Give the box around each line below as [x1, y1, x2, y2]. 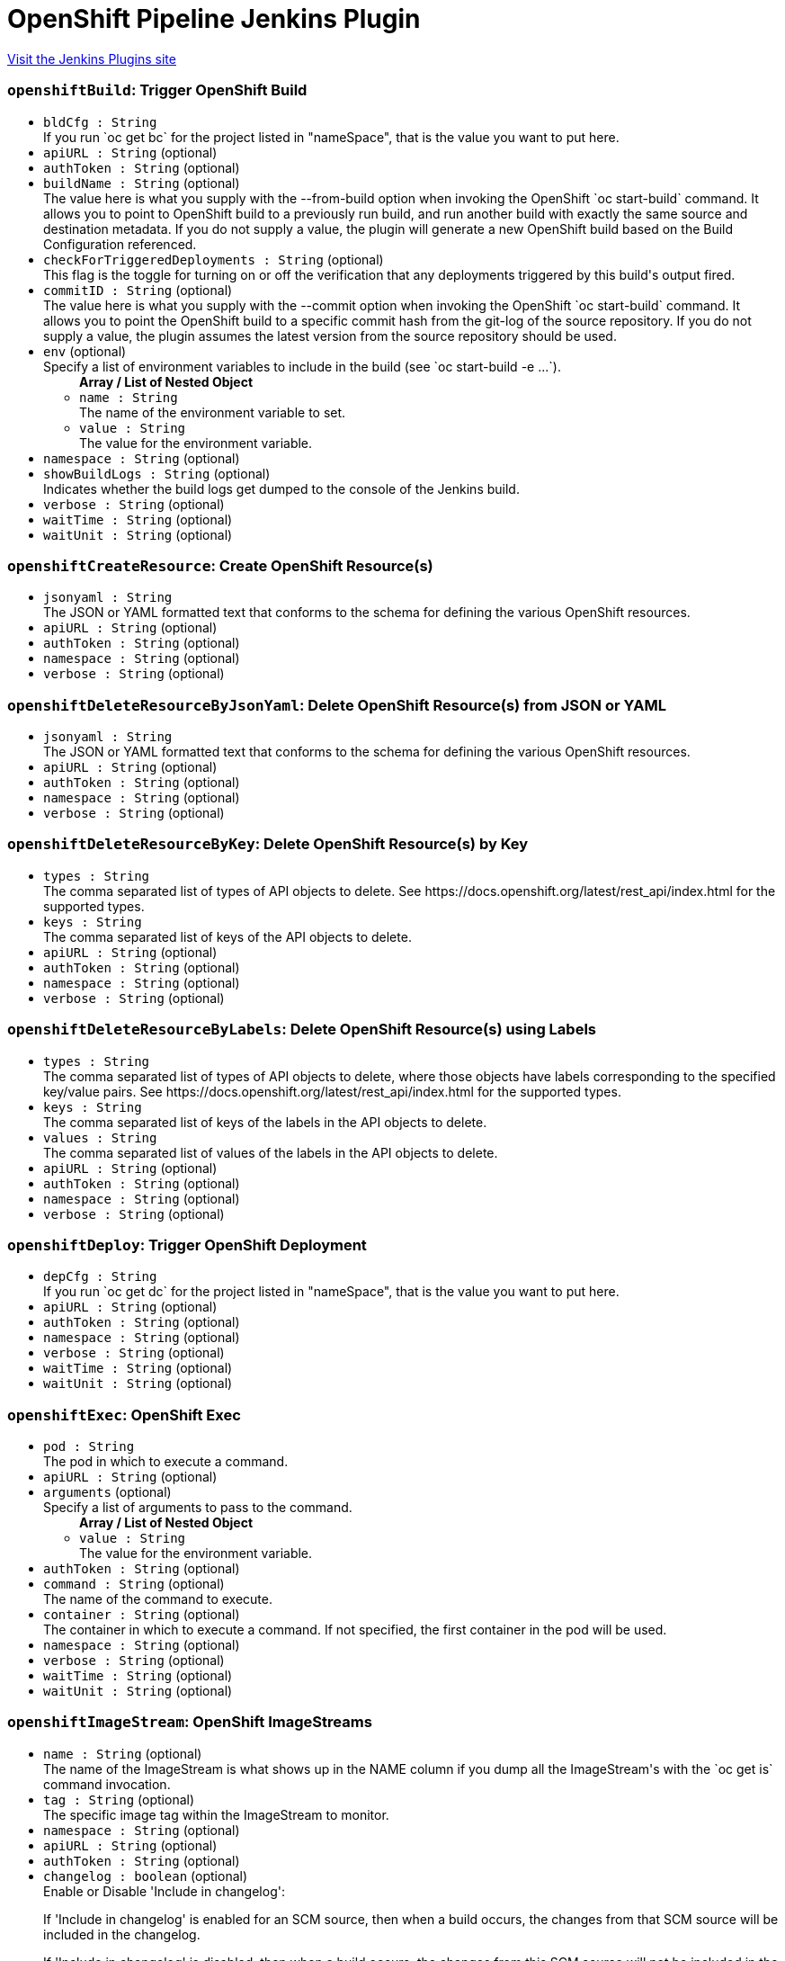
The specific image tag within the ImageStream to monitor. [43, 1806, 389, 1822]
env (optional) [43, 343, 127, 359]
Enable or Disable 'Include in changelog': [43, 1883, 285, 1899]
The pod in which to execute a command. [43, 1454, 289, 1469]
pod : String [43, 1439, 135, 1454]
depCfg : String [43, 1269, 157, 1285]
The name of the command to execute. [43, 1591, 272, 1607]
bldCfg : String [43, 114, 157, 130]
